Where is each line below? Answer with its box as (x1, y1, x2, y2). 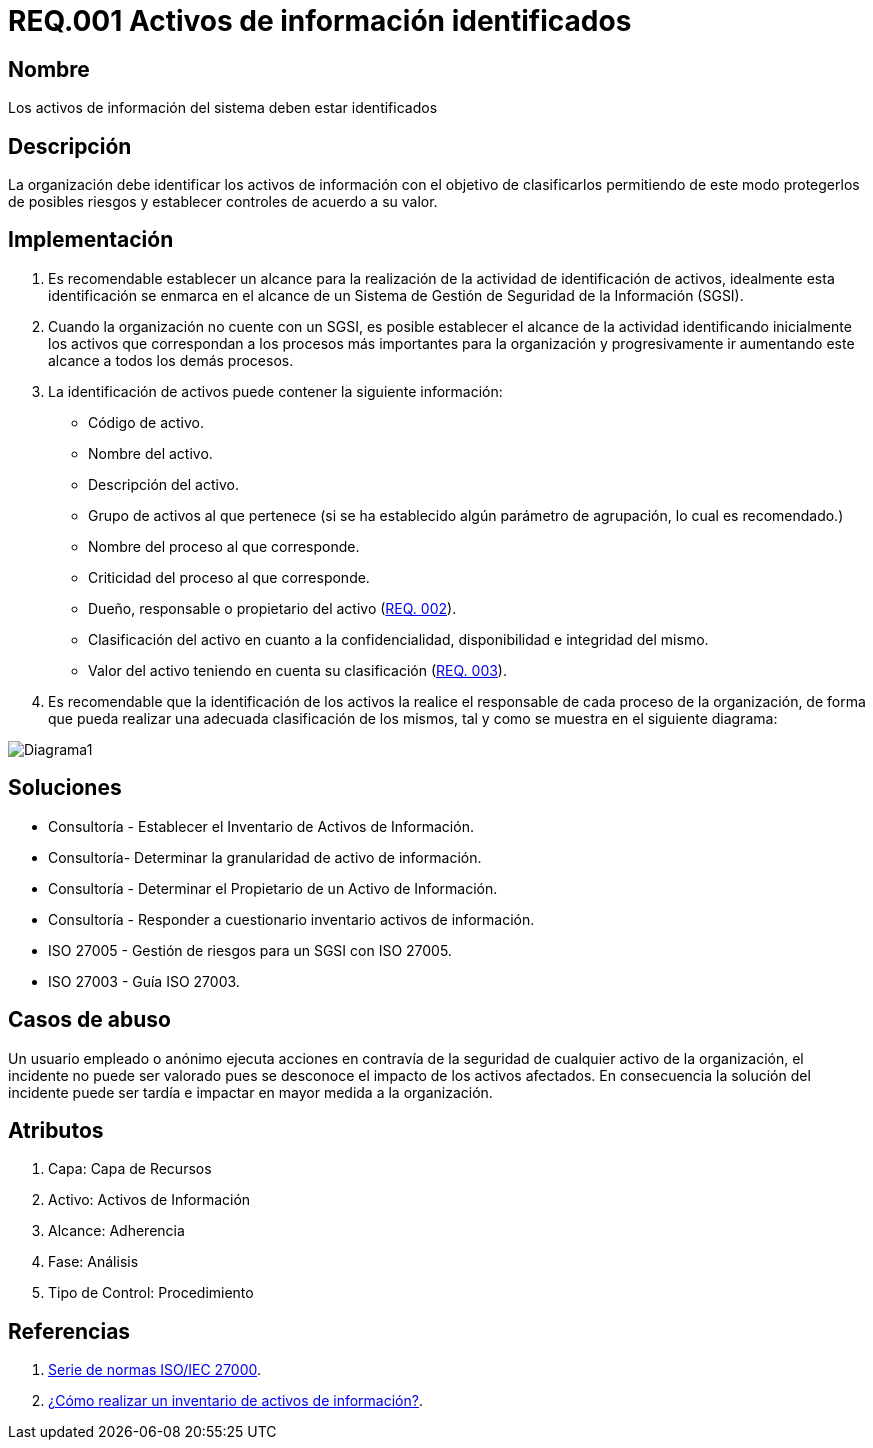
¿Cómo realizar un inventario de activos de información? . (48, 1392, 423, 1410)
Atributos (8, 1117, 104, 1143)
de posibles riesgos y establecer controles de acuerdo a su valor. (8, 193, 438, 211)
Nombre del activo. (88, 444, 213, 462)
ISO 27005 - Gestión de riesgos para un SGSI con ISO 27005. (48, 941, 452, 959)
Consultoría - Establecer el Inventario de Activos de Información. (48, 817, 474, 835)
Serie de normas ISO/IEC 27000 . (48, 1361, 262, 1379)
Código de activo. (88, 413, 205, 431)
